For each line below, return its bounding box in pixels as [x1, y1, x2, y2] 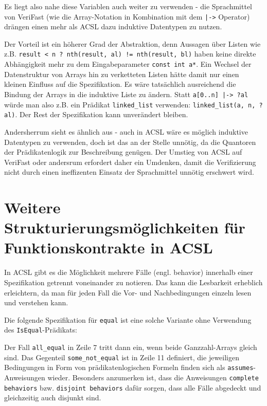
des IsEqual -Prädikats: [4, 324, 77, 335]
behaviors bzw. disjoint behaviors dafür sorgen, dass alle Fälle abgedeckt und [4, 382, 261, 393]
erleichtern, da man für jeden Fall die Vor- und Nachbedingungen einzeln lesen [4, 287, 252, 298]
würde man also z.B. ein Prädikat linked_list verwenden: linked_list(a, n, [4, 99, 256, 109]
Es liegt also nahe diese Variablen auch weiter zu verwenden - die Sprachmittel [4, 1, 252, 11]
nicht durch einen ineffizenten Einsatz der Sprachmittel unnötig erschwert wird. [4, 167, 254, 177]
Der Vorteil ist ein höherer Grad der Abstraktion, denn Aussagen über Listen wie [4, 38, 261, 49]
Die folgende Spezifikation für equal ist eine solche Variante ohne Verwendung [4, 314, 252, 325]
